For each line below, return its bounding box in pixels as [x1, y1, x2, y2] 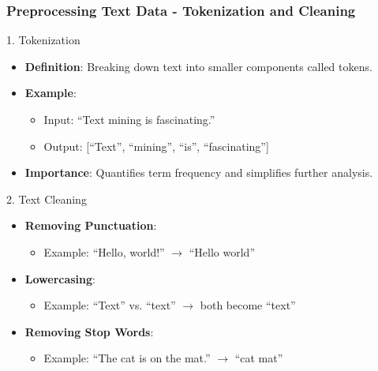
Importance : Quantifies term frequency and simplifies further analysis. [24, 164, 373, 181]
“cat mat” [234, 350, 283, 366]
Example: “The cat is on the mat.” [43, 350, 211, 366]
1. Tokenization [6, 32, 80, 48]
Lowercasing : [24, 270, 95, 287]
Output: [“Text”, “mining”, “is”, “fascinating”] [43, 137, 269, 154]
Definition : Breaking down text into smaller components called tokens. [24, 58, 372, 74]
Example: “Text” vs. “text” [43, 297, 176, 313]
